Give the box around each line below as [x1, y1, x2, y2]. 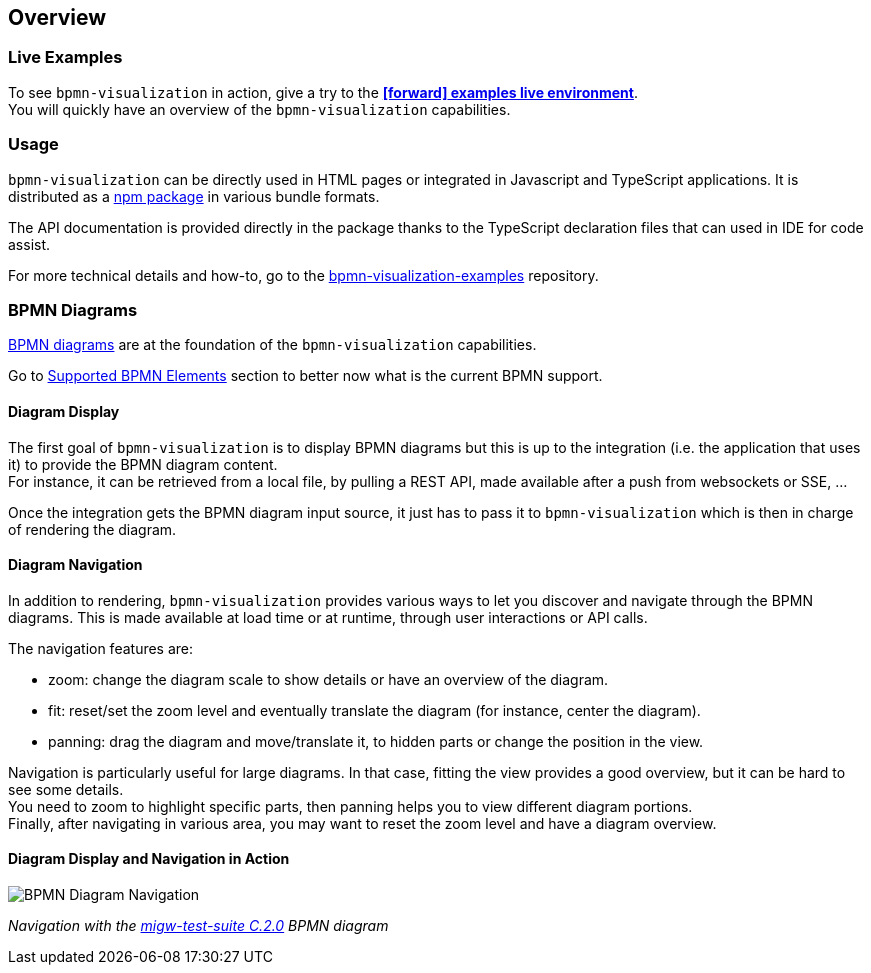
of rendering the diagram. [8, 520, 177, 538]
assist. [8, 235, 51, 253]
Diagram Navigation [8, 556, 143, 574]
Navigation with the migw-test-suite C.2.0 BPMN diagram [8, 916, 389, 934]
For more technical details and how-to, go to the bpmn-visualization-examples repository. [8, 266, 599, 284]
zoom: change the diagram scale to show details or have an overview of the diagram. [48, 670, 609, 688]
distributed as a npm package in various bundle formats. [8, 187, 380, 205]
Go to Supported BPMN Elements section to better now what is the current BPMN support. [8, 367, 603, 385]
